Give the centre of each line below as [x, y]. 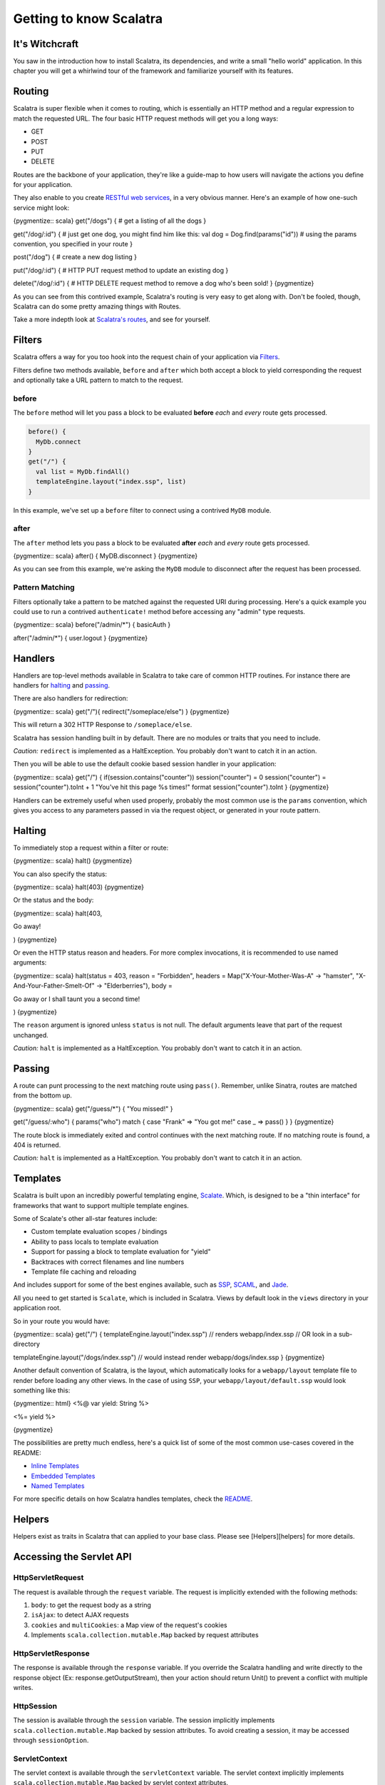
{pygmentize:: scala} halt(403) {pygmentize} [78, 887]
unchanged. [31, 1035]
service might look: [41, 208]
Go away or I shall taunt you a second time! [77, 999]
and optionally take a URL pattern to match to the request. [98, 380]
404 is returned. [37, 1145]
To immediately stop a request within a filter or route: [91, 848]
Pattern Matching [44, 588]
